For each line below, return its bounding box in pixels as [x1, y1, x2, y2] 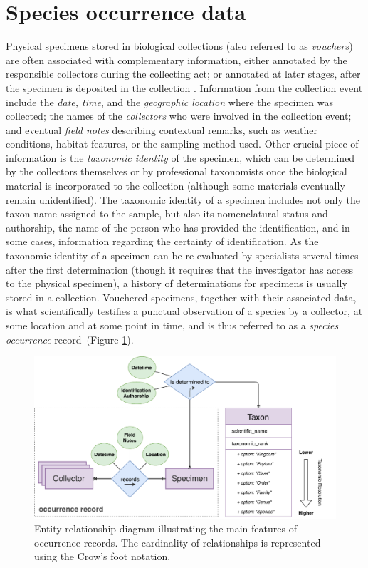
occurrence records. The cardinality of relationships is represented [34, 535, 321, 549]
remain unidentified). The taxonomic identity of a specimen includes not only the [6, 192, 360, 207]
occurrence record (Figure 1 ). [6, 331, 134, 346]
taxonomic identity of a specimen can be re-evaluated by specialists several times [6, 248, 359, 263]
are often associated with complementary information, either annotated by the [6, 52, 347, 67]
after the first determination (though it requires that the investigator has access [6, 262, 353, 277]
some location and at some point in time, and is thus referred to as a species [6, 318, 339, 332]
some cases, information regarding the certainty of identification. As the [6, 234, 319, 249]
